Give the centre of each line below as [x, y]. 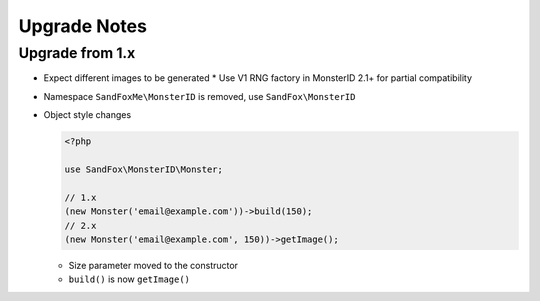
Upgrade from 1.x [77, 53]
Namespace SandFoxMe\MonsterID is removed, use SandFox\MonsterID [199, 96]
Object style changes [87, 115]
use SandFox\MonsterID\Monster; [144, 169]
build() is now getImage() [129, 279]
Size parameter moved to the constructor [153, 265]
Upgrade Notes [82, 26]
